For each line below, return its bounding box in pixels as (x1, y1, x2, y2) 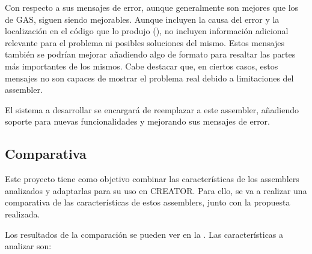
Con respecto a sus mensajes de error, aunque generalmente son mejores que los (5, 1, 299, 13)
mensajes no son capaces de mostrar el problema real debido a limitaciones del (5, 71, 294, 84)
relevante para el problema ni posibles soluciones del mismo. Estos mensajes (5, 36, 284, 49)
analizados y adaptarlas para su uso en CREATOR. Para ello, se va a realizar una (5, 184, 307, 196)
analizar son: (5, 240, 52, 252)
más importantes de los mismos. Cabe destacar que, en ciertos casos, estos (5, 59, 278, 72)
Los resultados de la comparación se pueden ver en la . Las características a (5, 228, 284, 240)
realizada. (5, 207, 40, 220)
